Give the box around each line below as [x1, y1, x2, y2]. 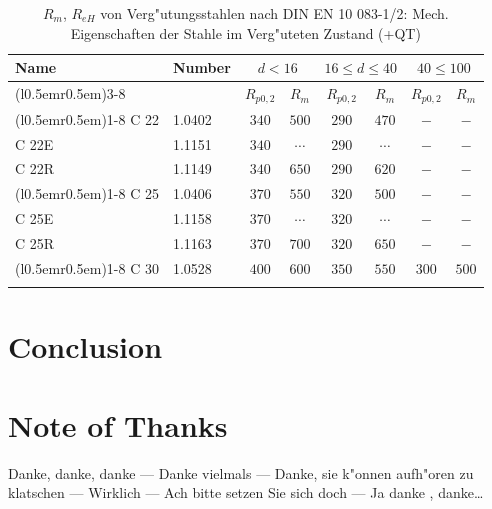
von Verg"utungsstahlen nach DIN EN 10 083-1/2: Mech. [100, 3, 449, 23]
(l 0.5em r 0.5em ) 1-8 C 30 [15, 257, 159, 278]
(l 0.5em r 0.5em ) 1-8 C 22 [15, 108, 159, 129]
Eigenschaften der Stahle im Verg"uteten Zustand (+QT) [70, 22, 421, 43]
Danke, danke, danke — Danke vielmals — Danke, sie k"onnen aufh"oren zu [8, 462, 474, 483]
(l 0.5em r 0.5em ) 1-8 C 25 [15, 183, 159, 204]
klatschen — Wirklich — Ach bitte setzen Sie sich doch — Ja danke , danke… [8, 482, 484, 503]
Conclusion [8, 326, 163, 367]
